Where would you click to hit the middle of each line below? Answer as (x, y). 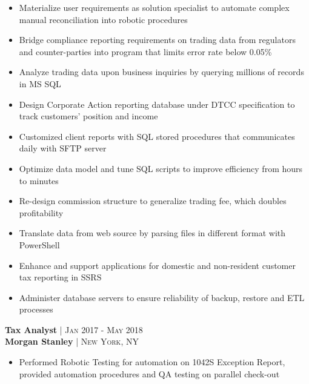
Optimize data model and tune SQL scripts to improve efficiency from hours (161, 168)
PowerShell (39, 244)
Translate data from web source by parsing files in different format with (152, 233)
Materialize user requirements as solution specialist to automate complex (154, 7)
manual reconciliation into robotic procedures (103, 19)
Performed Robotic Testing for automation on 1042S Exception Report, (152, 362)
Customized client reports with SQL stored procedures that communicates (157, 136)
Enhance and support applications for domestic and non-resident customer (157, 265)
